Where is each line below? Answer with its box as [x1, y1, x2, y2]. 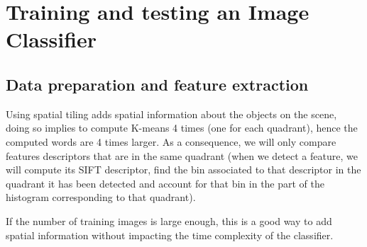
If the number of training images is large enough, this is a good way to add [6, 213, 332, 228]
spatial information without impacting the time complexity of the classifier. [6, 227, 334, 242]
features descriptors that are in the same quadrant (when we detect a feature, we [6, 148, 358, 163]
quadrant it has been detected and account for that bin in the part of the [6, 176, 325, 190]
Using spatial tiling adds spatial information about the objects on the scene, [6, 106, 337, 121]
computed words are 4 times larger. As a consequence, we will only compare [6, 134, 336, 149]
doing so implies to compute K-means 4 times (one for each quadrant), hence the [6, 120, 358, 135]
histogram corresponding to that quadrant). [6, 190, 196, 205]
